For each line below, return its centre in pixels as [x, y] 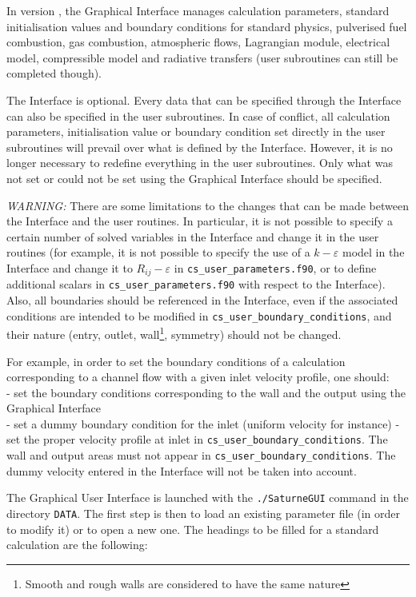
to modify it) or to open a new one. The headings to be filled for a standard [193, 529]
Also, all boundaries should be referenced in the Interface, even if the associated [202, 300]
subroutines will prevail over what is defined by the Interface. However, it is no [200, 147]
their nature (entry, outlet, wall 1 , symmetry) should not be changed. [174, 333]
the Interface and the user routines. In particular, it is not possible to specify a [200, 221]
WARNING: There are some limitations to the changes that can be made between [208, 205]
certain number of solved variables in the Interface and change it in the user [193, 236]
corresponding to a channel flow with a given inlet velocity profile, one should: [198, 377]
